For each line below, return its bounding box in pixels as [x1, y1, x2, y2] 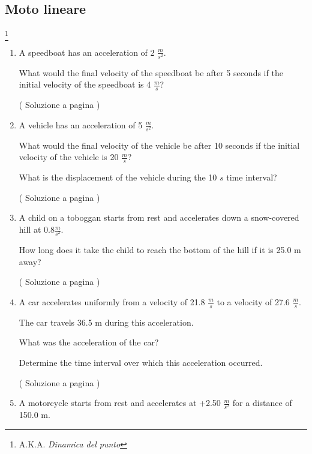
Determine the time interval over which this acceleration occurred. [19, 356, 263, 368]
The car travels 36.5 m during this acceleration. [19, 315, 194, 328]
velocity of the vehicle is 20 [19, 151, 119, 163]
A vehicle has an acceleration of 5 [19, 118, 143, 131]
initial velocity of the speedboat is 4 [19, 78, 151, 91]
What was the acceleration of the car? [19, 336, 159, 348]
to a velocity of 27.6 [217, 295, 290, 308]
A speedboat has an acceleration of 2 [19, 46, 155, 58]
